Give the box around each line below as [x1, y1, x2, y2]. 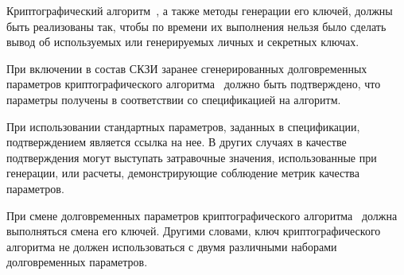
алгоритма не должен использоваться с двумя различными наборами [6, 238, 337, 254]
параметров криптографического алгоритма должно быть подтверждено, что [6, 76, 381, 92]
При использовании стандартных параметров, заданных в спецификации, [6, 118, 360, 134]
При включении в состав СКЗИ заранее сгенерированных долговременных [6, 60, 367, 76]
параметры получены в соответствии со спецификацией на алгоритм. [6, 91, 341, 107]
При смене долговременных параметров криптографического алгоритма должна [6, 207, 398, 223]
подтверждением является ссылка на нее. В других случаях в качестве [6, 134, 347, 150]
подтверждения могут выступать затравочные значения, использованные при [6, 149, 377, 165]
